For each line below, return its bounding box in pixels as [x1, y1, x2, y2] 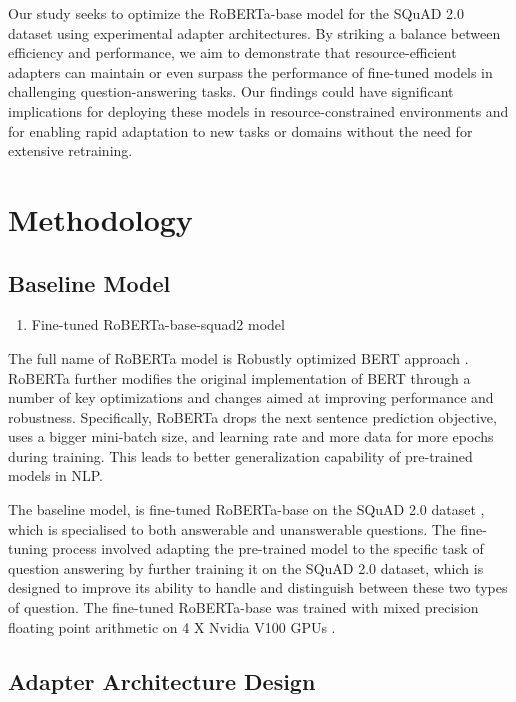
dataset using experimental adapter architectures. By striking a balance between [8, 22, 501, 43]
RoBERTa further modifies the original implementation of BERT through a [8, 367, 471, 388]
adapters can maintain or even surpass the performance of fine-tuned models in [8, 61, 493, 82]
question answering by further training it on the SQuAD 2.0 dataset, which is [8, 557, 484, 578]
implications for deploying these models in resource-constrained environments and [8, 100, 509, 121]
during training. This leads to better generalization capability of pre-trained [8, 445, 473, 466]
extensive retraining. [8, 140, 133, 161]
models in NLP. [8, 465, 103, 486]
